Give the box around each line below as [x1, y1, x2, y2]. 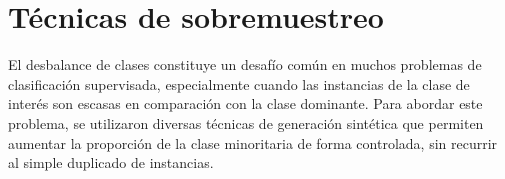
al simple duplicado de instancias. [8, 152, 214, 173]
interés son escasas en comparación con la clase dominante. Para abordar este [8, 93, 483, 114]
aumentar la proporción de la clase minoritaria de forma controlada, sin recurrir [8, 132, 498, 153]
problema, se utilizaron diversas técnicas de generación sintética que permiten [8, 112, 484, 133]
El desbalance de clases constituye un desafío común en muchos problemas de [8, 54, 482, 75]
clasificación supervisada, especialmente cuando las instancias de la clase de [8, 73, 470, 94]
